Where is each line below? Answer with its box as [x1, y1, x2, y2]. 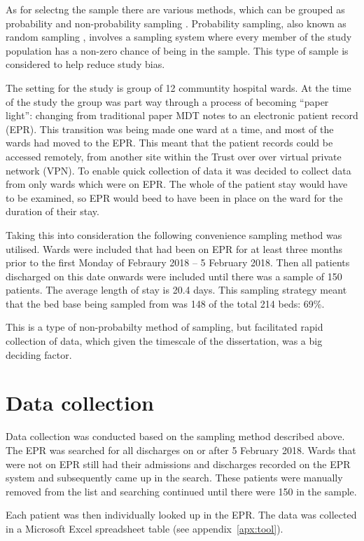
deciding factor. [6, 347, 72, 362]
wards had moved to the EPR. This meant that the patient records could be [6, 135, 333, 150]
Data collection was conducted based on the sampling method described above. [6, 429, 345, 444]
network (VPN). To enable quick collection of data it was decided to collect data [6, 163, 351, 177]
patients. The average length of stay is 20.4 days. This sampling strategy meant [6, 282, 347, 297]
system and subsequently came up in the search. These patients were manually [6, 470, 343, 485]
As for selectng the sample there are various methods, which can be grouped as [6, 2, 345, 16]
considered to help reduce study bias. [6, 57, 165, 71]
